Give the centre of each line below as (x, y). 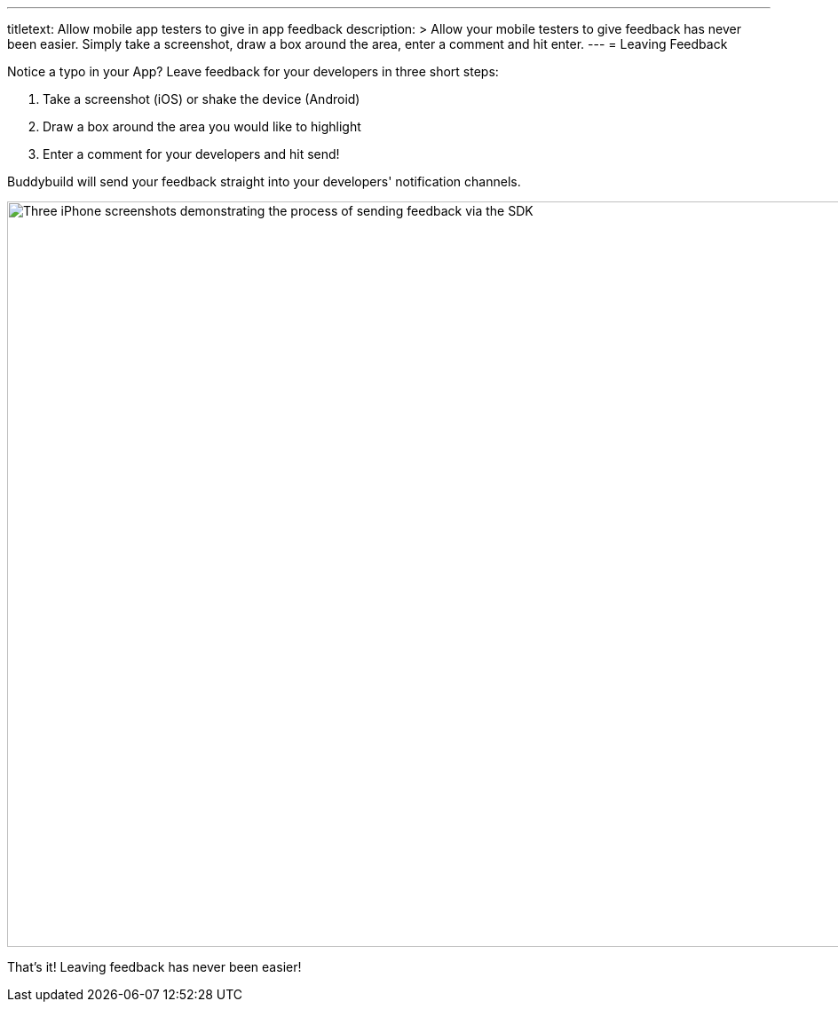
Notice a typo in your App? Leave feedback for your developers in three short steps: (253, 71)
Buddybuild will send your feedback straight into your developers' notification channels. (264, 181)
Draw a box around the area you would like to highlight (202, 126)
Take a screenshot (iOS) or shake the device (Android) (202, 99)
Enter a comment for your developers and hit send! (191, 154)
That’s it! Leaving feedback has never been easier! (154, 967)
